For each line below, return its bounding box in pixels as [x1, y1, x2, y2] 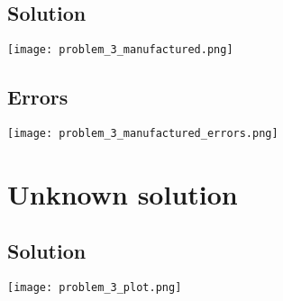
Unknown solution [7, 175, 238, 212]
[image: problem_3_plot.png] [7, 281, 182, 295]
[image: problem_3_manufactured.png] [7, 43, 233, 57]
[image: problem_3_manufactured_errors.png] [7, 127, 278, 141]
